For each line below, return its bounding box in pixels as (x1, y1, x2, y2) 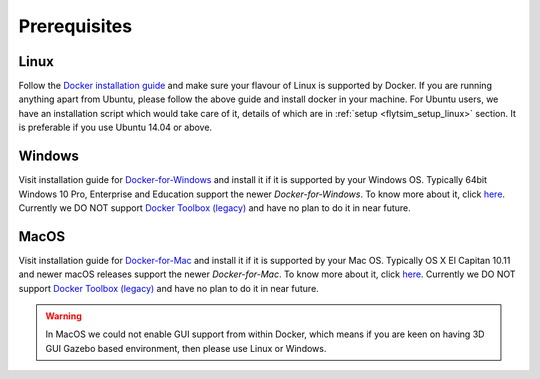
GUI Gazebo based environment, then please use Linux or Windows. (45, 342, 327, 354)
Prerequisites (18, 15, 133, 37)
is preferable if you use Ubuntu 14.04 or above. (18, 121, 213, 134)
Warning (45, 310, 82, 322)
